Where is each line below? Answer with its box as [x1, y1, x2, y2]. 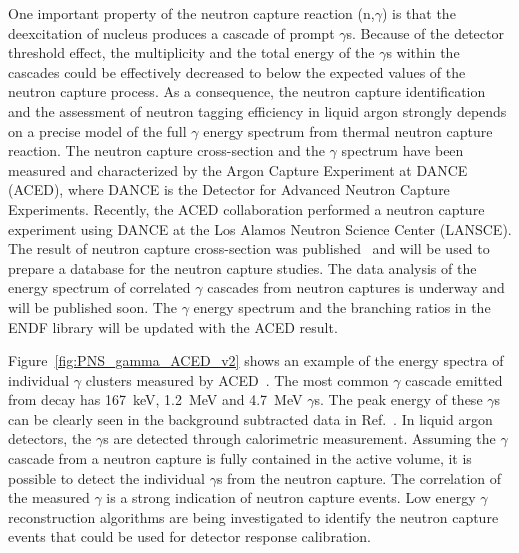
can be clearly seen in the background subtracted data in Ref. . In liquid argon [8, 408, 493, 429]
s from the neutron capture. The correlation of [216, 467, 502, 488]
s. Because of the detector [346, 22, 504, 43]
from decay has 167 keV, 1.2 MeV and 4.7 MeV [8, 389, 303, 410]
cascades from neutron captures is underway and [207, 277, 505, 298]
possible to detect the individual [8, 467, 205, 488]
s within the [386, 42, 460, 63]
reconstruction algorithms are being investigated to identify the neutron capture [8, 506, 499, 527]
